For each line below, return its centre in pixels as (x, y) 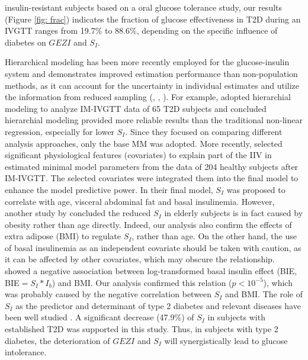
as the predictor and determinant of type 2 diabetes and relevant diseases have (158, 305)
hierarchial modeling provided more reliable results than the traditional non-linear (154, 120)
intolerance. (26, 352)
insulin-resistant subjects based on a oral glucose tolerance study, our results (144, 7)
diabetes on (25, 42)
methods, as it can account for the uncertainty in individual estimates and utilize (152, 85)
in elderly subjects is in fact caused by (234, 213)
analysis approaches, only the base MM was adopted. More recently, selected (144, 143)
